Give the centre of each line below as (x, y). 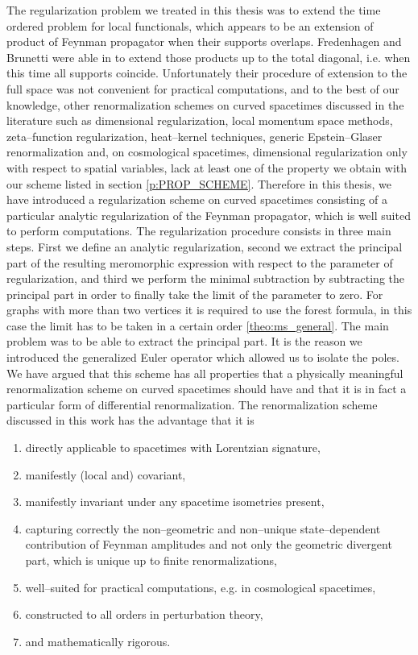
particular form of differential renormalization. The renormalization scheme (192, 404)
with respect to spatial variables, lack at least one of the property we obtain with (207, 167)
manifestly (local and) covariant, (106, 474)
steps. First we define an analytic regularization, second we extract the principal (205, 246)
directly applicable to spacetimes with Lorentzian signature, (173, 448)
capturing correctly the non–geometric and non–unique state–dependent (203, 528)
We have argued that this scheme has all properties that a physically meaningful (205, 373)
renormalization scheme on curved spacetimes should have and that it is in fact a (207, 389)
